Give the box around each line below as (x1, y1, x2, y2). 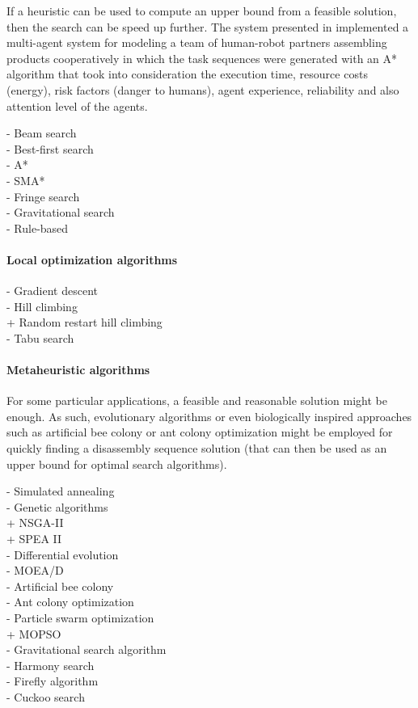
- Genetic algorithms (6, 498, 108, 515)
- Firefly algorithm (6, 672, 99, 689)
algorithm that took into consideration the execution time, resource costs (6, 65, 368, 82)
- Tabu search (6, 329, 74, 346)
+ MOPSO (6, 625, 61, 642)
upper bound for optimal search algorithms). (6, 455, 227, 472)
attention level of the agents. (6, 97, 148, 114)
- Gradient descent (6, 282, 98, 299)
